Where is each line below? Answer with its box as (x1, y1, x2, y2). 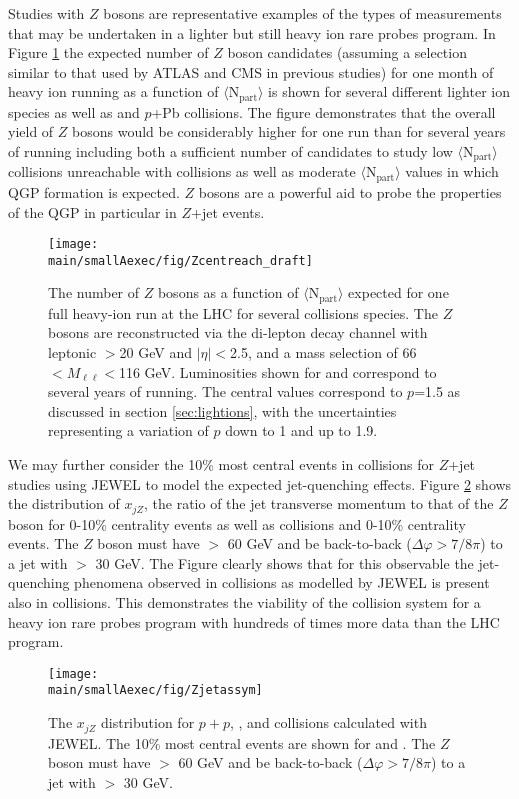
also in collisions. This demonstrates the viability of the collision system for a (8, 592, 481, 613)
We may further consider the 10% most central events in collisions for (8, 454, 434, 475)
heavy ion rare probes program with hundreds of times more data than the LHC (8, 611, 500, 632)
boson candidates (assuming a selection (227, 42, 467, 63)
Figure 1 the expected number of (8, 42, 209, 63)
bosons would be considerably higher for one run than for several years (72, 121, 506, 142)
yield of (8, 121, 54, 142)
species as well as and (8, 101, 140, 122)
